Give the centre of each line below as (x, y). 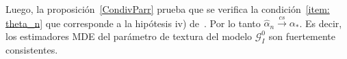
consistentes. (32, 49)
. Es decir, (321, 23)
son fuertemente (302, 36)
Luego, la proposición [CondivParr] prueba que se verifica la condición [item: (168, 9)
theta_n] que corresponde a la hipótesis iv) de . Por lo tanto (133, 23)
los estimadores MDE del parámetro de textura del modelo (129, 36)
